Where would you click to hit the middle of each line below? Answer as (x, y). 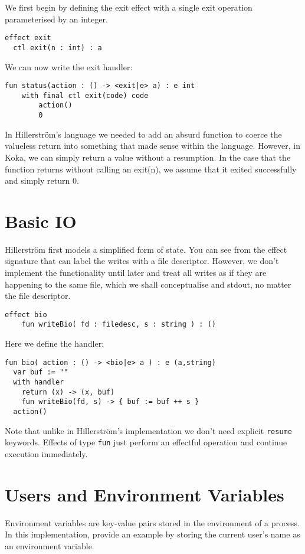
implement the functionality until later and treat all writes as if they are (136, 272)
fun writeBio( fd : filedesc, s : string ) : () (119, 325)
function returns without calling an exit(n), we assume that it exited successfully (151, 169)
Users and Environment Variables (145, 494)
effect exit (28, 38)
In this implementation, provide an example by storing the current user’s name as (152, 534)
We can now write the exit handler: (69, 66)
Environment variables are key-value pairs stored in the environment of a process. (152, 522)
